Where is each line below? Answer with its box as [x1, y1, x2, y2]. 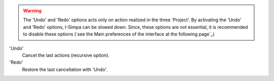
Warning [23, 8, 42, 14]
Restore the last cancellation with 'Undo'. [22, 66, 108, 72]
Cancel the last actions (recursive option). [22, 52, 110, 58]
